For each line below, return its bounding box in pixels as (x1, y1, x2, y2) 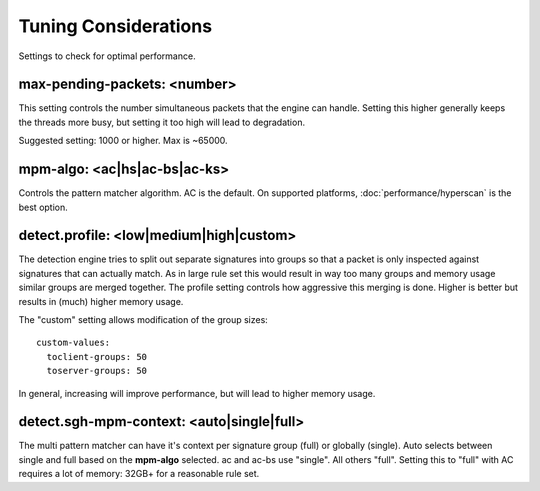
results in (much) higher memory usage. (18, 295, 184, 307)
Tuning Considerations (18, 15, 213, 37)
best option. (18, 201, 69, 213)
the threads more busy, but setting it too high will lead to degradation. (18, 116, 305, 128)
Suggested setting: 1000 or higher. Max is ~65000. (18, 135, 229, 147)
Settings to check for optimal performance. (18, 50, 196, 62)
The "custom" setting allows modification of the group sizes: (18, 314, 269, 325)
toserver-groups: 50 (46, 365, 148, 377)
